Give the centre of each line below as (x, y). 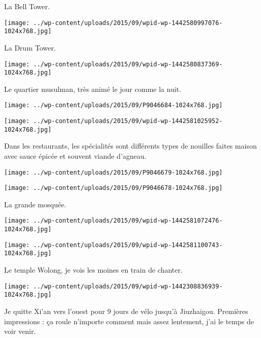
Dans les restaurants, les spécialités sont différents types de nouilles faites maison (130, 146)
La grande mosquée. (35, 204)
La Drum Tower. (30, 47)
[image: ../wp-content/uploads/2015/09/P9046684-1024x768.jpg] (113, 105)
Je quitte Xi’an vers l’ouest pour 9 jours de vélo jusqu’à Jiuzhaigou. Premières (126, 311)
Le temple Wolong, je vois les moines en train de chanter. (93, 270)
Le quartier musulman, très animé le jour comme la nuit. (93, 89)
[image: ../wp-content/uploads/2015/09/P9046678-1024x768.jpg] (113, 188)
